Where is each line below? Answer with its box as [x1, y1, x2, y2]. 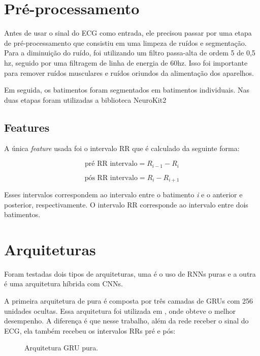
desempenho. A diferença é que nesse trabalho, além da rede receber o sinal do [4, 315, 249, 326]
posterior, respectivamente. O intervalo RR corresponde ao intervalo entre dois [4, 199, 248, 210]
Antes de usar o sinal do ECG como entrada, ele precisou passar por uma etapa [4, 27, 252, 38]
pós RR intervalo [84, 174, 138, 182]
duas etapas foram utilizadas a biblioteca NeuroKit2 [4, 94, 167, 105]
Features [4, 119, 50, 135]
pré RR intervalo [85, 160, 138, 168]
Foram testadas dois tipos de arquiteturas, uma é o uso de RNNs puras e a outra [4, 268, 256, 279]
